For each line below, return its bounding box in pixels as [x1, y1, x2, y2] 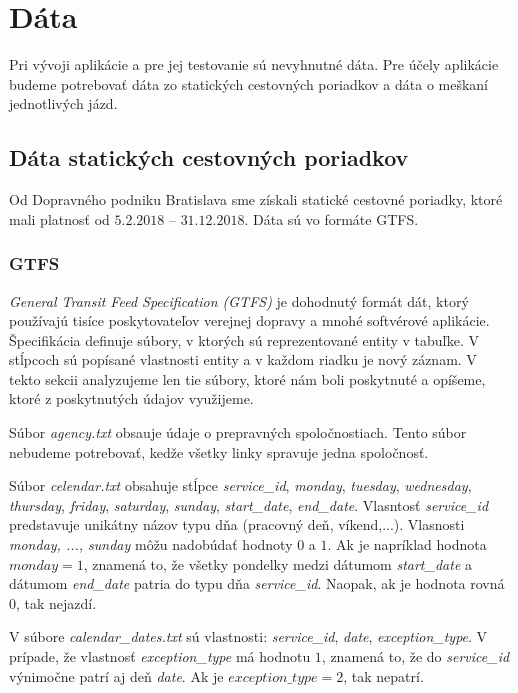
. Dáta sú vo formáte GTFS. [244, 208, 419, 229]
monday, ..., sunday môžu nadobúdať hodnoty [9, 534, 293, 555]
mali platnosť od [9, 208, 110, 229]
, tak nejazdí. [16, 592, 97, 613]
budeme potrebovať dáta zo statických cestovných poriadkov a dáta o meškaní [9, 73, 489, 94]
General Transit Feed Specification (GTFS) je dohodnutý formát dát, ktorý [9, 290, 469, 311]
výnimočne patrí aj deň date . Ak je [9, 665, 224, 686]
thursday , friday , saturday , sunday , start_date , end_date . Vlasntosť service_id [9, 494, 489, 515]
